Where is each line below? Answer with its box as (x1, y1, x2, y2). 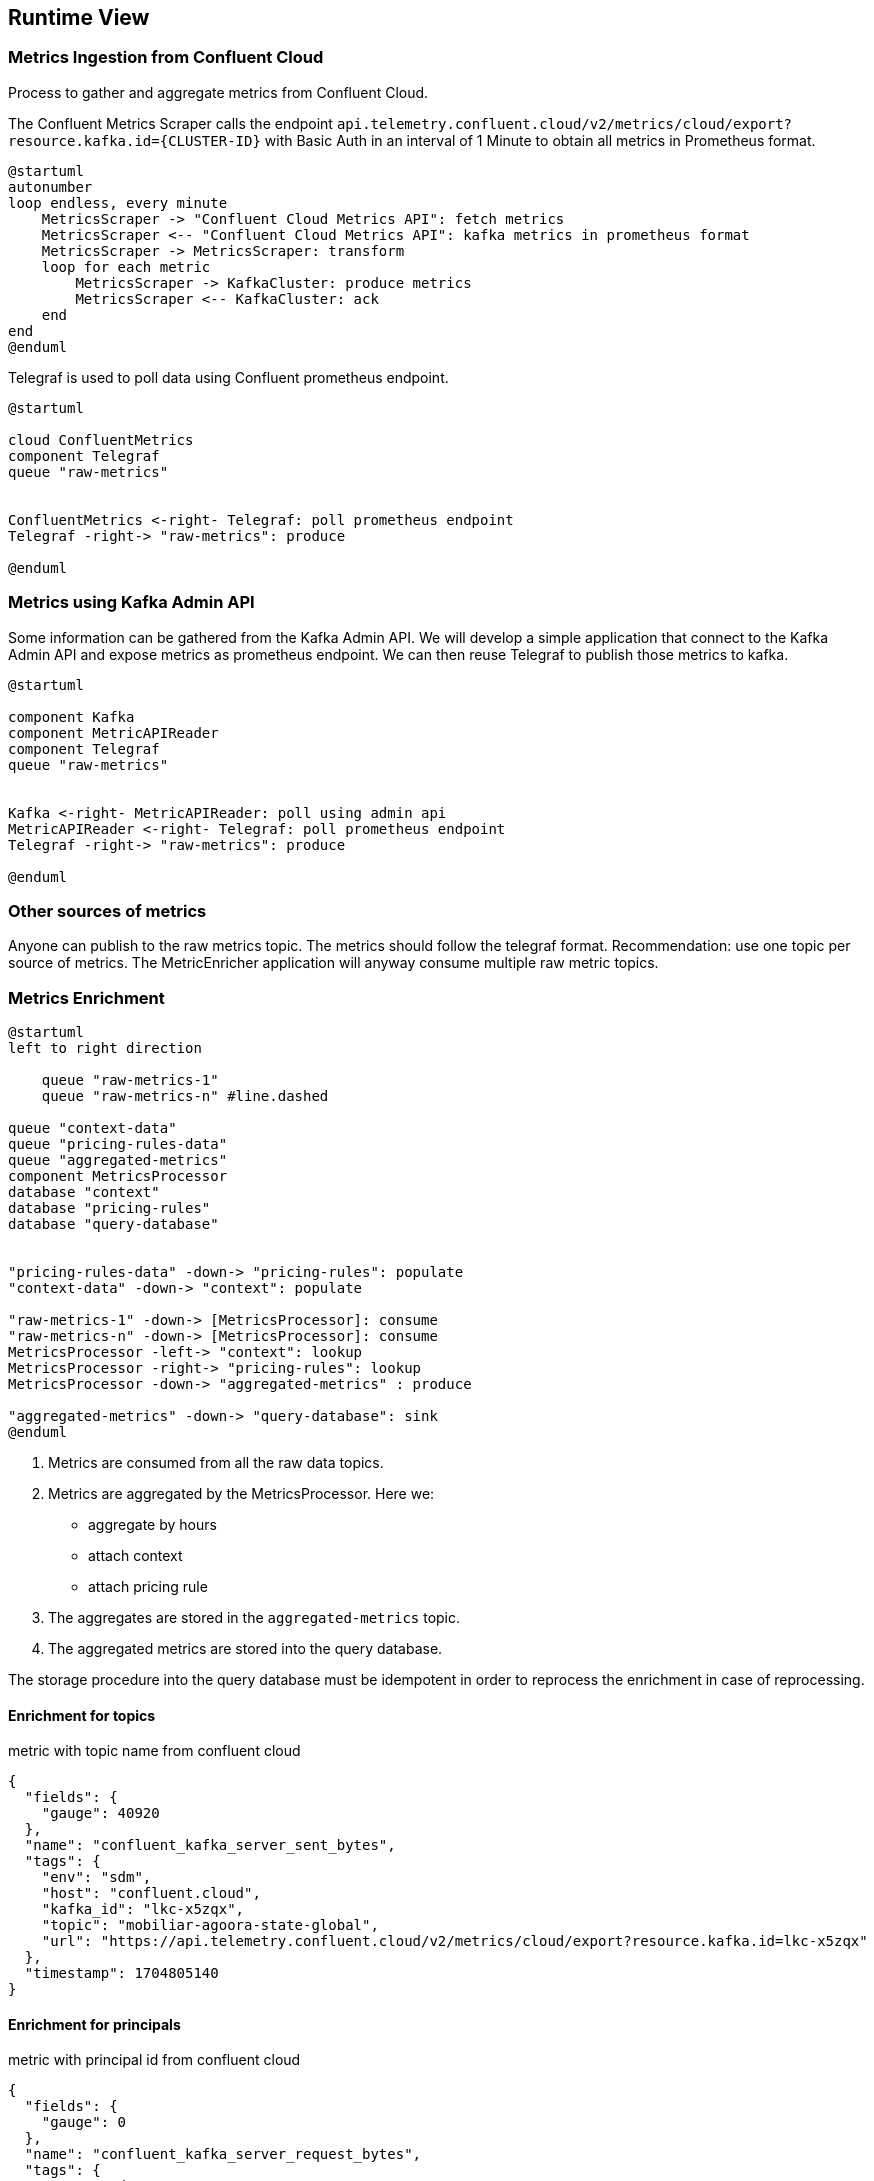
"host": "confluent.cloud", (41, 1885, 261, 1902)
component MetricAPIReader (8, 724, 219, 741)
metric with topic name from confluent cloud (8, 1742, 301, 1760)
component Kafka (8, 708, 135, 725)
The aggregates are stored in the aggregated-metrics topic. (48, 1609, 461, 1627)
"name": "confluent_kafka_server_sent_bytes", (24, 1837, 396, 1854)
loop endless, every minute (8, 194, 228, 211)
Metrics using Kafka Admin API (8, 592, 255, 613)
